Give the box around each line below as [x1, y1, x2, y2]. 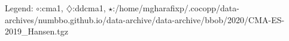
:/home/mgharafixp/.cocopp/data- [112, 2, 239, 14]
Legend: [5, 2, 34, 14]
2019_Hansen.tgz [5, 25, 68, 37]
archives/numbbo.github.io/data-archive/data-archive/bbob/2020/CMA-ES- [5, 13, 285, 26]
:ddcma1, [72, 2, 106, 14]
